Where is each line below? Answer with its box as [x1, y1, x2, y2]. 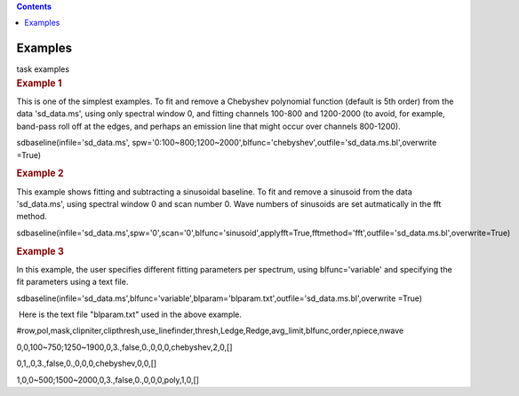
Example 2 [16, 167, 64, 179]
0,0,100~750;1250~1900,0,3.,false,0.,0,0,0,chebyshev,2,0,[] [16, 342, 233, 352]
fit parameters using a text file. [16, 276, 129, 288]
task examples [16, 64, 70, 75]
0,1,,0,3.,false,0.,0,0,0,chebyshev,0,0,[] [16, 358, 157, 368]
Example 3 [16, 245, 64, 257]
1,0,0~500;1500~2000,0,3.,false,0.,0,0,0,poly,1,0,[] [16, 374, 200, 385]
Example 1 [16, 76, 62, 89]
